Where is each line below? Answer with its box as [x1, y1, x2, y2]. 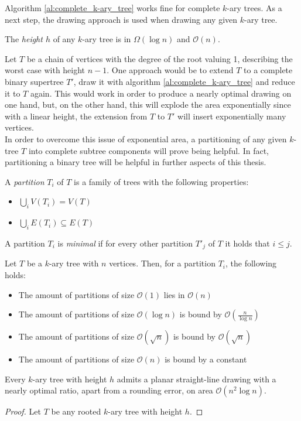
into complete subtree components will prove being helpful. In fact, [28, 144, 269, 156]
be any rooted [51, 405, 101, 417]
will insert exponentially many [177, 109, 286, 122]
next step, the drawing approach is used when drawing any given [5, 13, 238, 25]
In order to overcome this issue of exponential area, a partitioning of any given [5, 132, 287, 145]
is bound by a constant [165, 353, 247, 365]
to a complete [244, 64, 293, 76]
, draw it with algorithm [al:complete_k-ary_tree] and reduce [73, 75, 295, 87]
